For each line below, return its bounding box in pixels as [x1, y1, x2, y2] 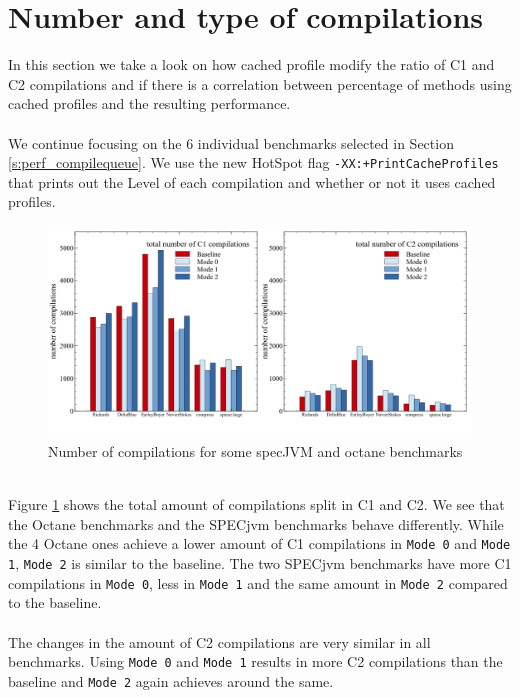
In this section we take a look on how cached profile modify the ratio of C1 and [8, 54, 495, 75]
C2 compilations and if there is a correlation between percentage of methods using [8, 73, 512, 94]
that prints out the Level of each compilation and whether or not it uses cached [8, 171, 496, 192]
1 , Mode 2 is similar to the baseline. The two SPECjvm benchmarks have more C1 [8, 553, 512, 574]
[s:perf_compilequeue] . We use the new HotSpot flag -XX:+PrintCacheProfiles [8, 152, 499, 173]
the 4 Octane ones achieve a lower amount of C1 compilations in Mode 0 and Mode [8, 533, 511, 554]
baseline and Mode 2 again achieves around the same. [8, 670, 334, 691]
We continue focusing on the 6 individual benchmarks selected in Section [8, 132, 454, 153]
